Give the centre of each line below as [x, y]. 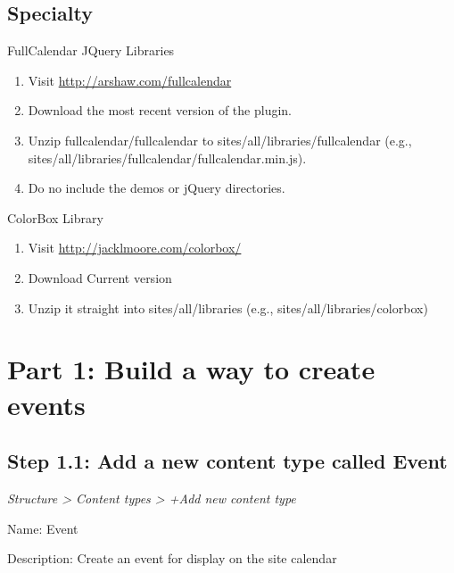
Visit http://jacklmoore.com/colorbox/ [135, 248]
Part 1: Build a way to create [191, 369]
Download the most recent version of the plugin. [160, 110]
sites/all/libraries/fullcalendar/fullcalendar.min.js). [167, 158]
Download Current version [100, 277]
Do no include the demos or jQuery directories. [157, 188]
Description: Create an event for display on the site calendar [172, 558]
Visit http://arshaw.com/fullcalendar [130, 80]
